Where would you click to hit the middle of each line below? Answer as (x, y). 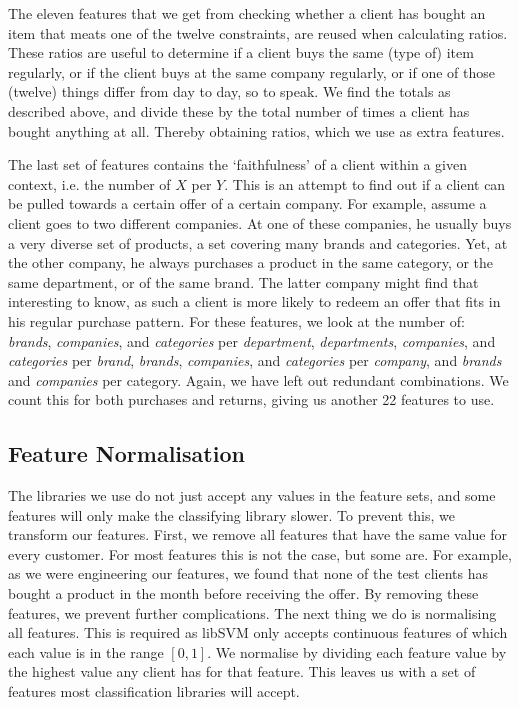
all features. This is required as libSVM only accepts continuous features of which (258, 632)
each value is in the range (86, 651)
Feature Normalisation (126, 453)
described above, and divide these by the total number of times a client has (239, 110)
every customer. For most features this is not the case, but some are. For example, (260, 553)
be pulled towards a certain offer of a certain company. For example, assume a (247, 203)
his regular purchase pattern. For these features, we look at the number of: (236, 320)
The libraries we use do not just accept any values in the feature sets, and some (252, 495)
